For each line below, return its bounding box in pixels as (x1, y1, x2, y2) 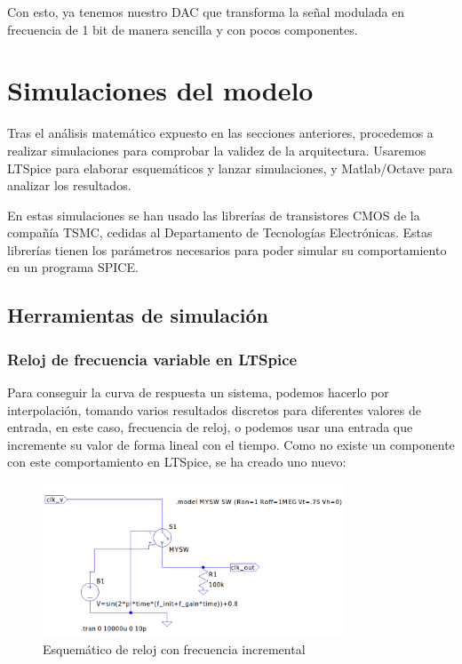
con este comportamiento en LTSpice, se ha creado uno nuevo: (7, 452, 346, 471)
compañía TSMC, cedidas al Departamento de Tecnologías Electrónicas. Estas (7, 223, 433, 242)
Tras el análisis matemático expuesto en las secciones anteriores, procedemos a (7, 124, 434, 142)
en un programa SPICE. (7, 258, 139, 276)
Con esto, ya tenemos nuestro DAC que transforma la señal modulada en (7, 3, 405, 20)
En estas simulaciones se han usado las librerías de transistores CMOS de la (7, 205, 420, 224)
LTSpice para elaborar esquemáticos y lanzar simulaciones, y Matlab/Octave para (7, 158, 453, 177)
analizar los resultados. (7, 176, 131, 195)
